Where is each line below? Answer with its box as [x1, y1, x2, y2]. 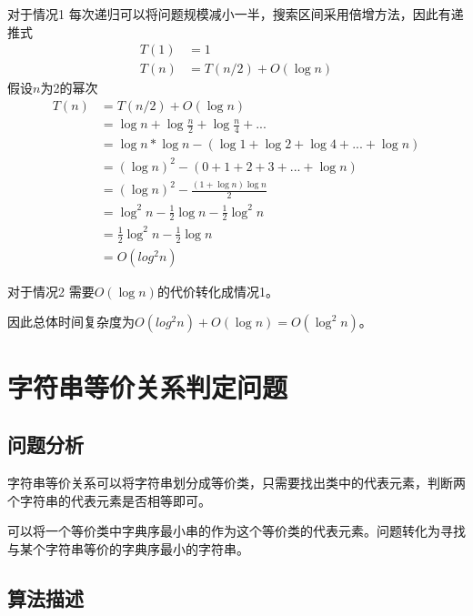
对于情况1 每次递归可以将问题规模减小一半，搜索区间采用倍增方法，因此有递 [7, 5, 464, 23]
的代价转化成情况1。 [156, 281, 278, 300]
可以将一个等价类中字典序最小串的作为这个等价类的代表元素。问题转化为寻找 [7, 521, 466, 540]
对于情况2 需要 [7, 281, 95, 300]
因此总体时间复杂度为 [7, 312, 135, 331]
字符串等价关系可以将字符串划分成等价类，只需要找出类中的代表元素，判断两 [7, 472, 466, 491]
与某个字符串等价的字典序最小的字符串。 [7, 539, 249, 558]
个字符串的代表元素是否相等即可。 [7, 490, 211, 510]
